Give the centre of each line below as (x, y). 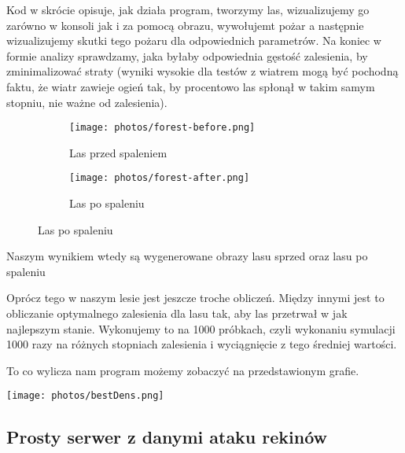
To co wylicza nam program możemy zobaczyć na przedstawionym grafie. (183, 370)
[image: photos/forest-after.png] (160, 178)
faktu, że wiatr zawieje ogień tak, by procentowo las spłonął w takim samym (191, 86)
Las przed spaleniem (118, 152)
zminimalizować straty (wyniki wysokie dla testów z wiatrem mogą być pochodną (202, 71)
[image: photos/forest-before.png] (162, 128)
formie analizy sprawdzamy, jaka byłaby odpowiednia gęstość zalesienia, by (187, 55)
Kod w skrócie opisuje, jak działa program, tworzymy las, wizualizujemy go (188, 9)
